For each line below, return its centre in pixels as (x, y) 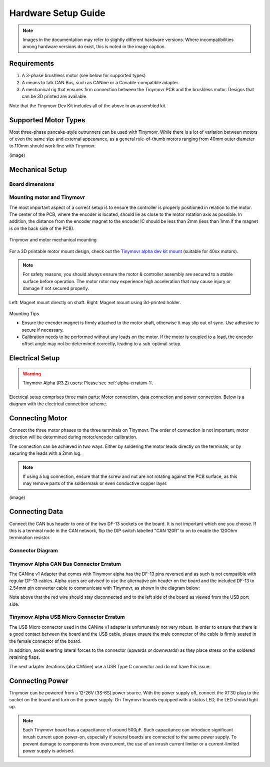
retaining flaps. (24, 657)
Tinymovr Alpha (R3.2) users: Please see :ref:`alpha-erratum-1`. (88, 383)
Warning (32, 374)
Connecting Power (39, 681)
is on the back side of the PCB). (42, 228)
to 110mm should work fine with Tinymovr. (52, 146)
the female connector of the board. (45, 641)
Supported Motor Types (47, 120)
